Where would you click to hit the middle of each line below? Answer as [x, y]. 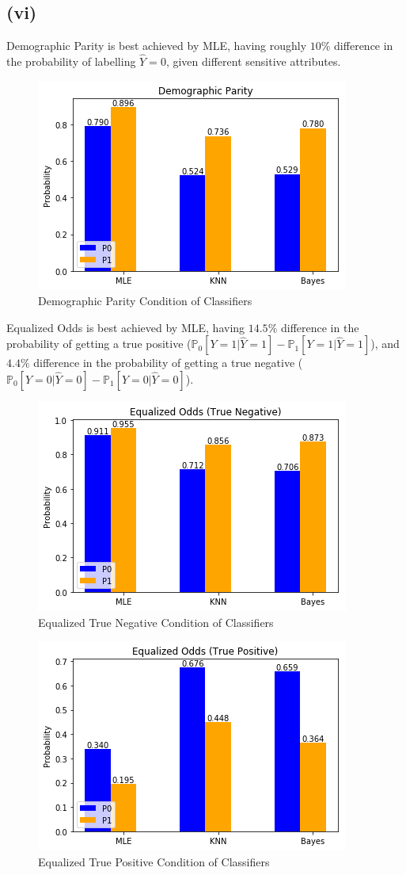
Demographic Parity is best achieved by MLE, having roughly [157, 46]
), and [385, 344]
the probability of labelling [71, 61]
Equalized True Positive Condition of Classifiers [154, 861]
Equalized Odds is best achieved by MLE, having [126, 327]
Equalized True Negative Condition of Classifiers [156, 622]
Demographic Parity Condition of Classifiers [145, 301]
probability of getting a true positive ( [99, 344]
